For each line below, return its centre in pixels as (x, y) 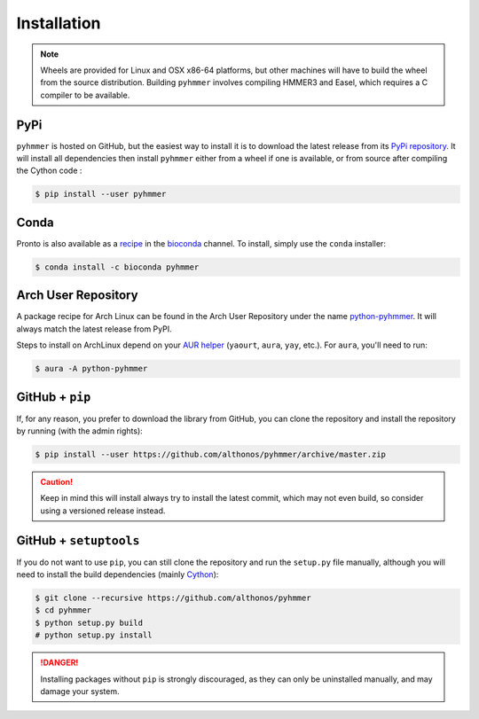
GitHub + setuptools (78, 540)
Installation (59, 23)
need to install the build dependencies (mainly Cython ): (118, 574)
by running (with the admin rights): (80, 431)
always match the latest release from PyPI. (94, 329)
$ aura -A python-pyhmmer (91, 369)
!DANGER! (59, 663)
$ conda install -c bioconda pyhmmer (117, 267)
